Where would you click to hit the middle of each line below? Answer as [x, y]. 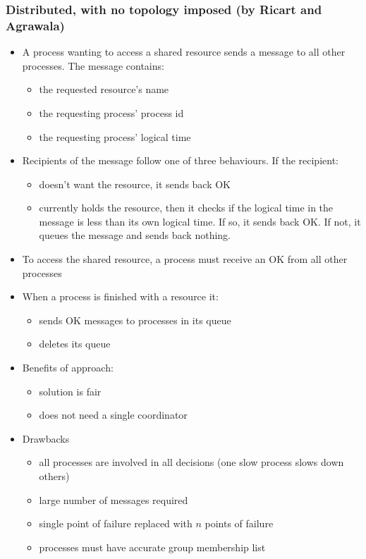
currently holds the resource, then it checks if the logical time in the [186, 208]
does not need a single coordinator [113, 415]
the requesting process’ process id [111, 112]
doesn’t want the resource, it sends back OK [135, 184]
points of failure [239, 523]
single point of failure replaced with [116, 523]
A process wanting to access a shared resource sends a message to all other [184, 52]
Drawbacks [46, 438]
